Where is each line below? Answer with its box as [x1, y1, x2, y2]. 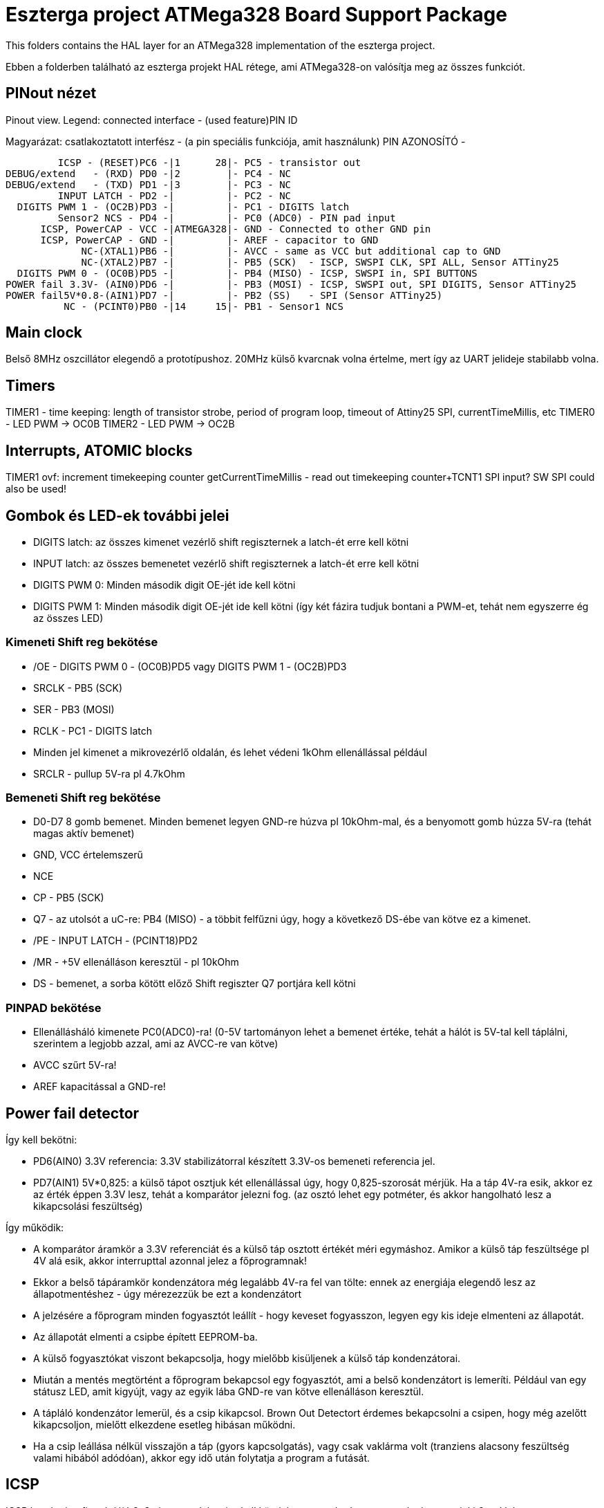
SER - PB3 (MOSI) [33, 703, 115, 715]
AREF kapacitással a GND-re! [33, 1081, 166, 1093]
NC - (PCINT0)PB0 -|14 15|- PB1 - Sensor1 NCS [64, 300, 343, 312]
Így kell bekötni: [6, 1134, 77, 1146]
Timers [6, 376, 55, 394]
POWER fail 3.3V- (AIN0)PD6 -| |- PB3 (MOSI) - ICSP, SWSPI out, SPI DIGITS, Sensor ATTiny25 [6, 278, 577, 290]
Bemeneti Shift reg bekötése [6, 791, 161, 805]
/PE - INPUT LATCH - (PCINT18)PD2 [33, 935, 198, 947]
